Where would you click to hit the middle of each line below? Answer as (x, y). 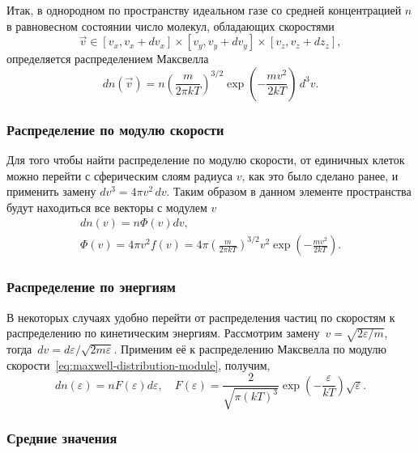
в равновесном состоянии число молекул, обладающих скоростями (171, 25)
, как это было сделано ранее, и (320, 175)
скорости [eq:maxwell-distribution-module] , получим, (139, 364)
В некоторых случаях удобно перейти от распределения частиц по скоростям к (201, 317)
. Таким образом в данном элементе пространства (289, 191)
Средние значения (62, 437)
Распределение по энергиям (91, 287)
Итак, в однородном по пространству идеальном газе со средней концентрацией (204, 10)
